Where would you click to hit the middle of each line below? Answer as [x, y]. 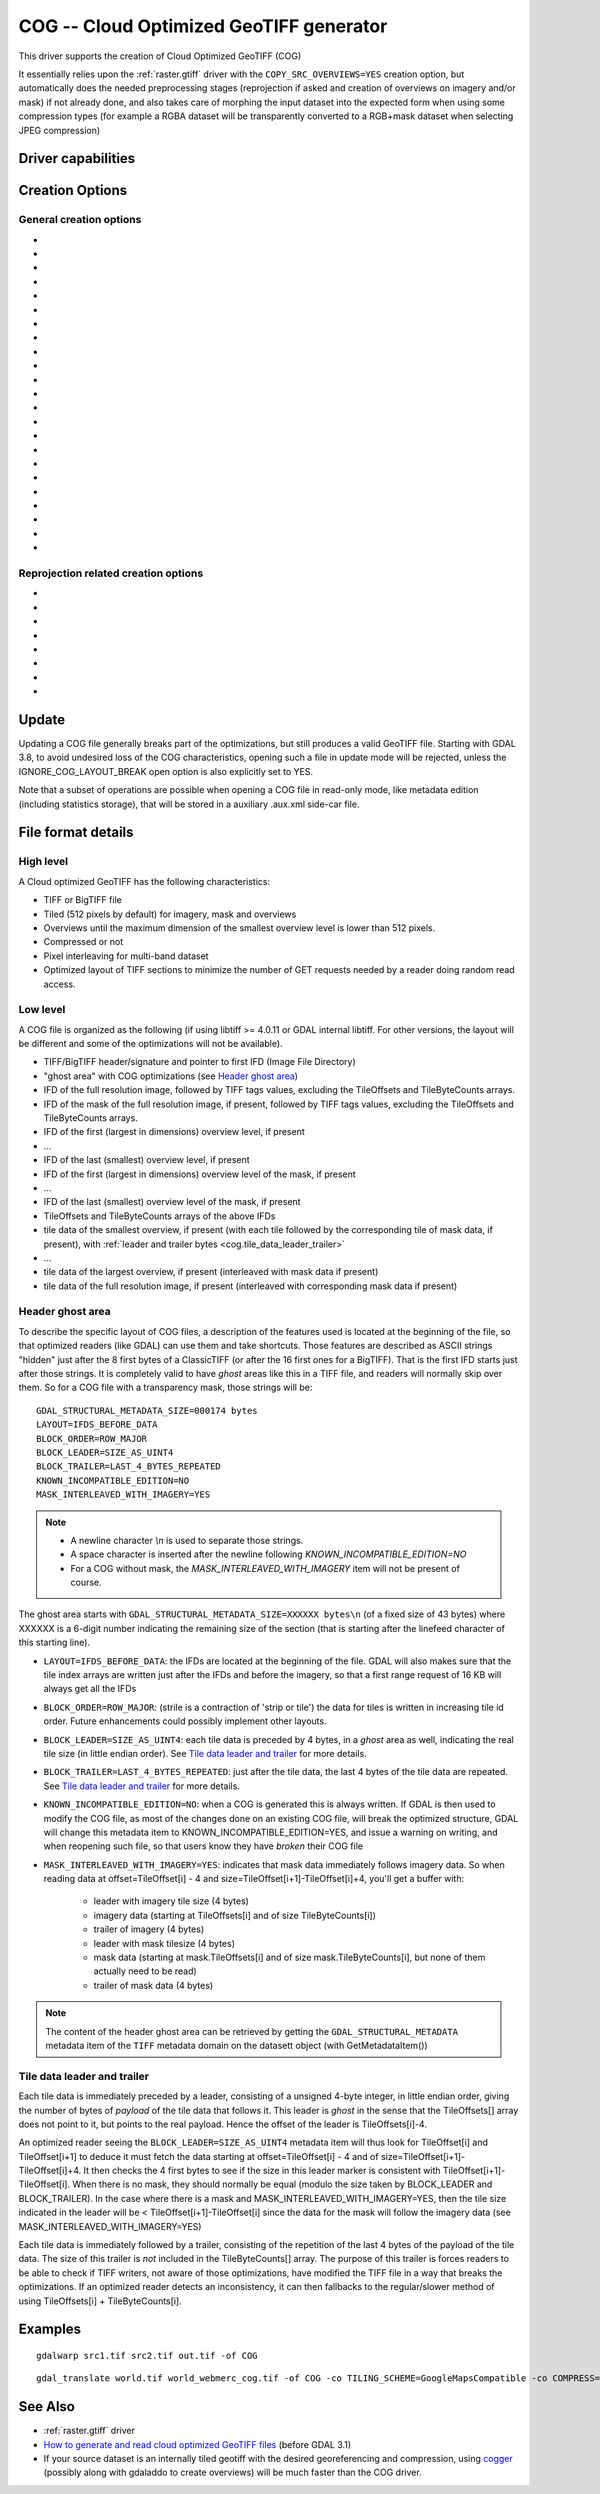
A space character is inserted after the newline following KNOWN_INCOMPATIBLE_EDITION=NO [268, 1554]
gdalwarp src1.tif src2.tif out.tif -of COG [147, 2356]
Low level [42, 1010]
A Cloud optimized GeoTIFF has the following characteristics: [144, 881]
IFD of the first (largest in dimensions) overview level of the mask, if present [200, 1174]
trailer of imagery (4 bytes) [149, 1929]
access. [59, 984]
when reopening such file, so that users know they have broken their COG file [203, 1846]
